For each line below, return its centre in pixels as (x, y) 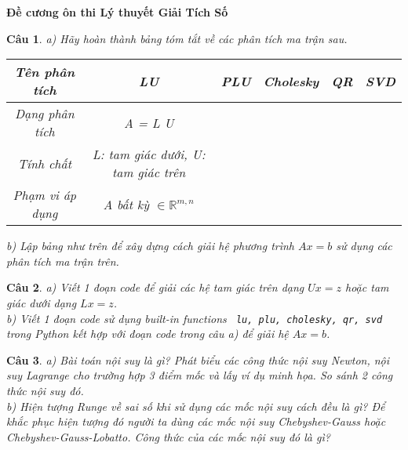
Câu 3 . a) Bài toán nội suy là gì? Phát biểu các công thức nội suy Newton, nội (198, 359)
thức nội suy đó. (45, 390)
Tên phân (45, 72)
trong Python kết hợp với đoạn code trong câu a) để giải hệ (148, 334)
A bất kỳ (126, 204)
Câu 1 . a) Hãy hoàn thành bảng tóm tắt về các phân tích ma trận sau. (177, 38)
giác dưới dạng (42, 302)
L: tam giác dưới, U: (149, 154)
